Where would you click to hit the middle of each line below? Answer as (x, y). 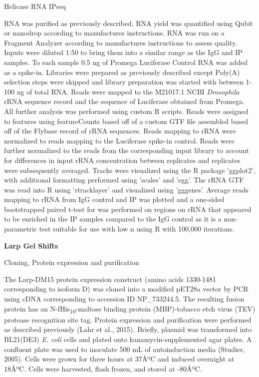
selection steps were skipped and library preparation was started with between (124, 82)
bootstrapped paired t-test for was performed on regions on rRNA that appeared (128, 209)
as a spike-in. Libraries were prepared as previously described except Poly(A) (122, 72)
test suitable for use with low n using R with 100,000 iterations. (137, 229)
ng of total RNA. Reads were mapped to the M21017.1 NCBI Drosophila (128, 91)
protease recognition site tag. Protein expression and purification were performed (128, 319)
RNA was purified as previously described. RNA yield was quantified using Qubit (129, 23)
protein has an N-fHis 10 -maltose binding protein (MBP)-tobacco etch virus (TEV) (130, 309)
